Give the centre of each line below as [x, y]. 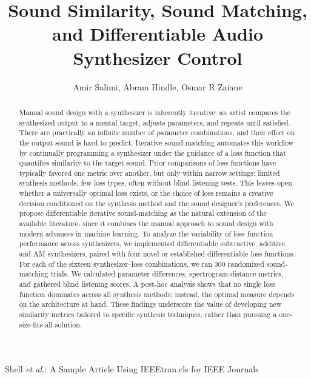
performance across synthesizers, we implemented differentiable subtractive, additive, [153, 243]
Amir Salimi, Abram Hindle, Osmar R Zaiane [158, 86]
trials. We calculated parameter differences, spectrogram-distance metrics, [167, 274]
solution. [69, 324]
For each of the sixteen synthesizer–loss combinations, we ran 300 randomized [142, 263]
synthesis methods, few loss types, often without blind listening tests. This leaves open [155, 183]
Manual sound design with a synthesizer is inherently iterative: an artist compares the [155, 112]
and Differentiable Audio [157, 34]
